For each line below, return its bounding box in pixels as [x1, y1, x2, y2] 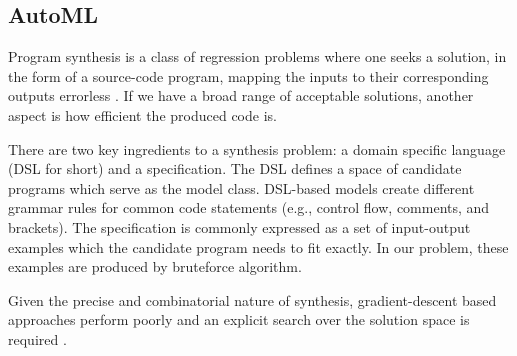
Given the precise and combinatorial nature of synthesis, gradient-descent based [8, 289, 497, 310]
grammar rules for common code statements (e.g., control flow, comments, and [8, 197, 490, 218]
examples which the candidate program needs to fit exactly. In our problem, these [8, 236, 509, 257]
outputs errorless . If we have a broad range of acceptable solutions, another [8, 85, 474, 106]
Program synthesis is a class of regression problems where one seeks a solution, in [8, 46, 507, 67]
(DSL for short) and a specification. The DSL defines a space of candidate [8, 158, 462, 179]
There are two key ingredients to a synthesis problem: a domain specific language [8, 138, 506, 159]
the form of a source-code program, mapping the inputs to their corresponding [8, 65, 489, 86]
